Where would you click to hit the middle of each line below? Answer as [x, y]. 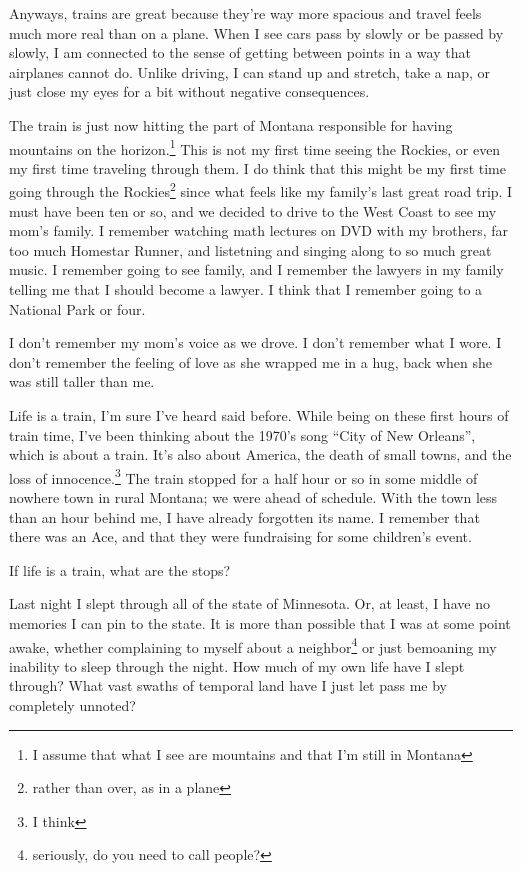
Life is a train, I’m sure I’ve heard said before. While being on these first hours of [259, 415]
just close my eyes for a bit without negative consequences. [189, 91]
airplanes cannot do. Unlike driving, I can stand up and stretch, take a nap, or [250, 71]
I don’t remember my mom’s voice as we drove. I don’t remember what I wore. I [255, 342]
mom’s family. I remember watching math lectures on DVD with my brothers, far [258, 230]
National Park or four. [77, 308]
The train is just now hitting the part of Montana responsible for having [231, 124]
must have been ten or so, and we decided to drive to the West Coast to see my [253, 210]
